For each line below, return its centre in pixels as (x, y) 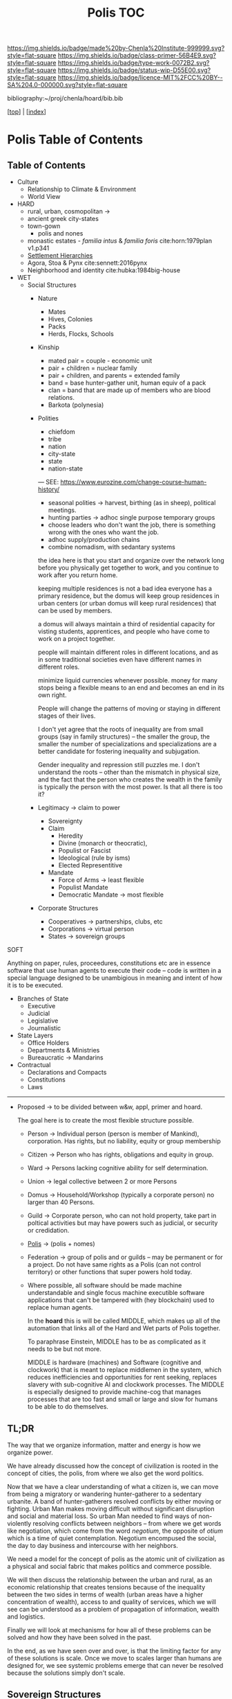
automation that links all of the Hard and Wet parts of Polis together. (124, 1328)
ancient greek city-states (63, 219)
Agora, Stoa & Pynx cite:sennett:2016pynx (87, 263)
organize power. (30, 1452)
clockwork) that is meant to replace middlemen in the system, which (125, 1370)
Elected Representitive (90, 865)
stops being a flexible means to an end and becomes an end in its (131, 688)
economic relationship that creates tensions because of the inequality (106, 1587)
